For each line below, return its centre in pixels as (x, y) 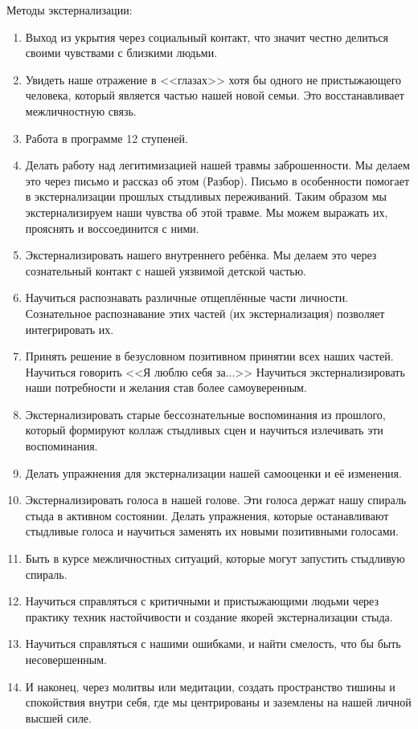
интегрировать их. (70, 329)
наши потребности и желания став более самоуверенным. (166, 387)
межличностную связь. (81, 110)
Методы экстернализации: (70, 10)
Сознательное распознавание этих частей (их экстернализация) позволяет (205, 313)
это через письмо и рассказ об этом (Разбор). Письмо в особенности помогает (217, 180)
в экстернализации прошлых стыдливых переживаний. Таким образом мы (206, 196)
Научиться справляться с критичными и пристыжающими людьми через (202, 601)
